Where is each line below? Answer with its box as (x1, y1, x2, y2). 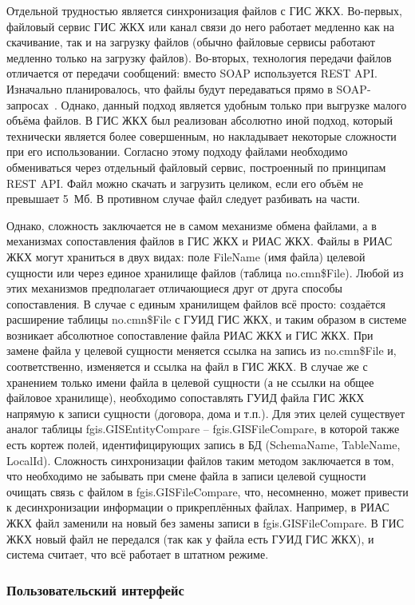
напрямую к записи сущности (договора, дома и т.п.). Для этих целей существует (6, 404, 405, 421)
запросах (6, 96, 49, 113)
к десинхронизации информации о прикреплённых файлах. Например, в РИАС (6, 499, 389, 515)
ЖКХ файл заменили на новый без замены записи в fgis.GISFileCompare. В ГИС (6, 515, 405, 531)
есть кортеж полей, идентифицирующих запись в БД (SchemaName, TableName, (6, 436, 401, 453)
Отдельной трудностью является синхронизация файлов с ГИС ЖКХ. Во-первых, (6, 2, 402, 18)
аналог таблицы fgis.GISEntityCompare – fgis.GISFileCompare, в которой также (6, 420, 400, 437)
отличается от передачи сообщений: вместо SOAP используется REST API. (6, 65, 378, 82)
